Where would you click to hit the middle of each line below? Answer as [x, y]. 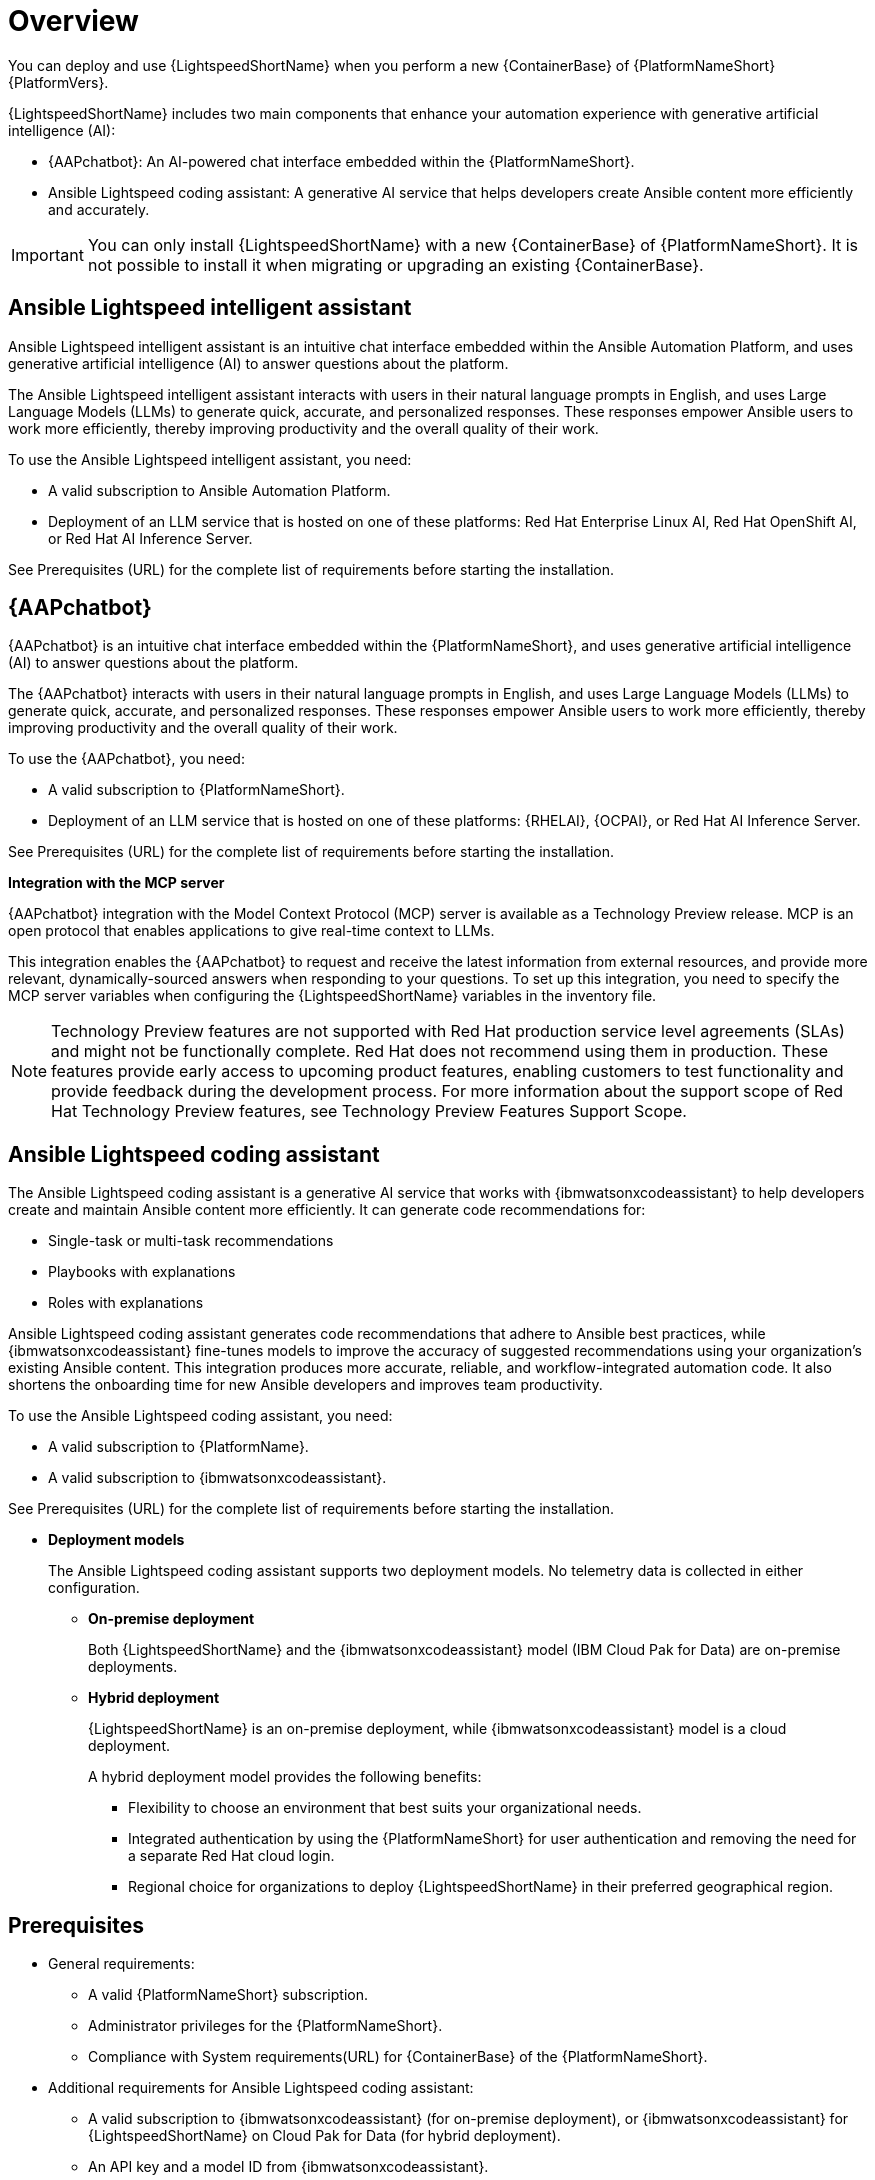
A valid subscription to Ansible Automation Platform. [219, 490]
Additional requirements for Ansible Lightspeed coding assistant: [261, 2088]
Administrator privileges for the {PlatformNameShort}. [265, 2026]
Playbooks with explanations [142, 1272]
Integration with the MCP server [116, 883]
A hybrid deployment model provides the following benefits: [285, 1777]
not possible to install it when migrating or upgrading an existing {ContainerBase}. [395, 264]
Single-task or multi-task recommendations [191, 1241]
